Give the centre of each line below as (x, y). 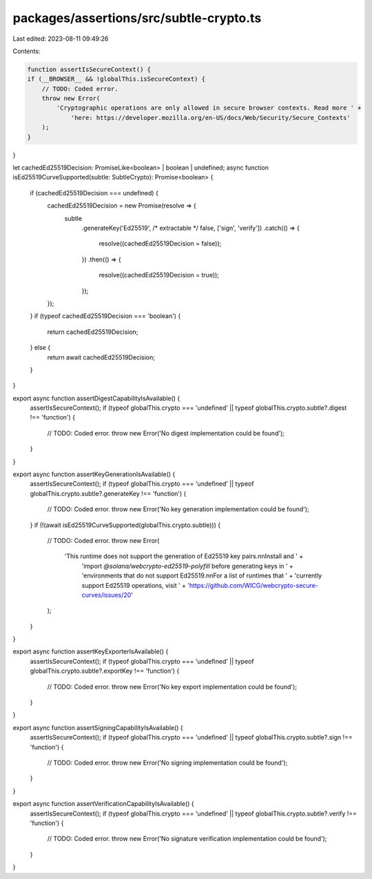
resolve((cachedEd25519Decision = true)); (159, 275)
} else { (40, 348)
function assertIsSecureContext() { (89, 69)
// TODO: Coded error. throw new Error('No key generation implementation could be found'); (178, 509)
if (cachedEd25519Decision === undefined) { (94, 192)
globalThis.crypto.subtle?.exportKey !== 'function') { (105, 671)
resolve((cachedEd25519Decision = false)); (160, 244)
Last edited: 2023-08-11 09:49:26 (61, 39)
